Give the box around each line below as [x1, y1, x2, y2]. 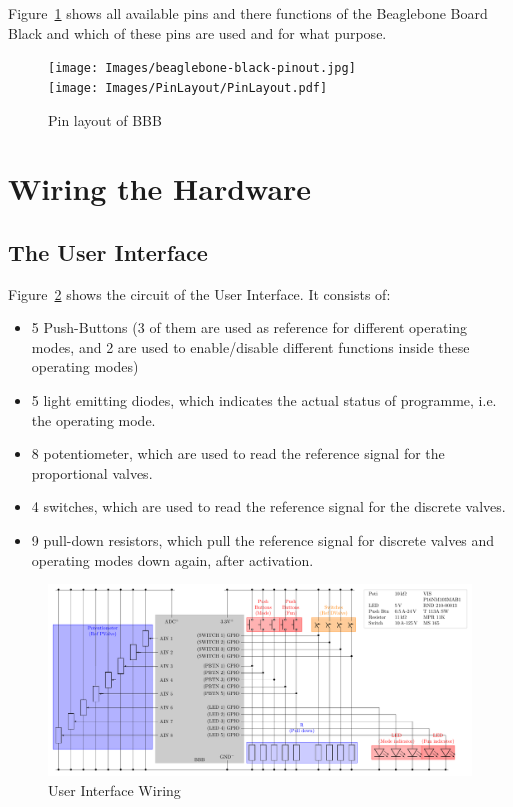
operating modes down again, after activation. [31, 549, 314, 570]
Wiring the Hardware [8, 168, 312, 209]
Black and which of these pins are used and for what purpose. [8, 22, 387, 43]
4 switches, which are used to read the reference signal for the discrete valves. [31, 496, 506, 517]
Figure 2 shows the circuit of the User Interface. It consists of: [8, 283, 391, 304]
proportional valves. [31, 462, 153, 483]
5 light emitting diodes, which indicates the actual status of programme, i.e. [31, 390, 497, 411]
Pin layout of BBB [48, 109, 162, 130]
